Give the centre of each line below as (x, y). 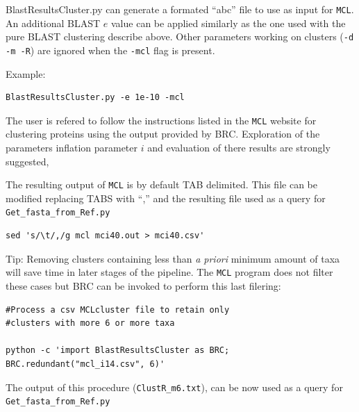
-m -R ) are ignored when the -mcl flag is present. (110, 50)
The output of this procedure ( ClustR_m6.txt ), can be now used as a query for (174, 387)
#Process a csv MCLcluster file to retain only (118, 310)
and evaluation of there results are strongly (239, 147)
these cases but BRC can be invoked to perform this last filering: (143, 285)
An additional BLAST (53, 23)
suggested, (27, 161)
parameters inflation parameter (72, 147)
